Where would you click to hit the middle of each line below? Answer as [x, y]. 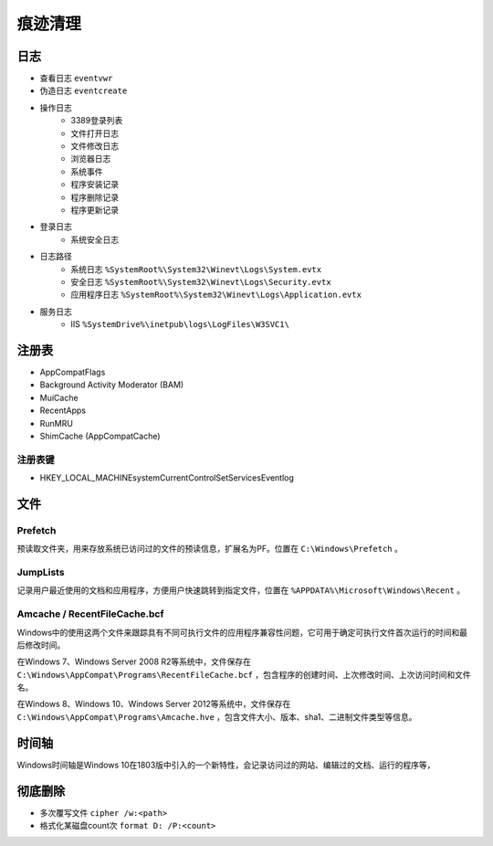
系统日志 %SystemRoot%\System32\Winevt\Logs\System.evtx [196, 269]
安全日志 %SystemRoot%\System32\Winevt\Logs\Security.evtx [201, 281]
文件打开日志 [94, 133]
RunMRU [56, 423]
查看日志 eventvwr [76, 79]
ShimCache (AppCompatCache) [100, 436]
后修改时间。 [41, 645]
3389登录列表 [97, 121]
